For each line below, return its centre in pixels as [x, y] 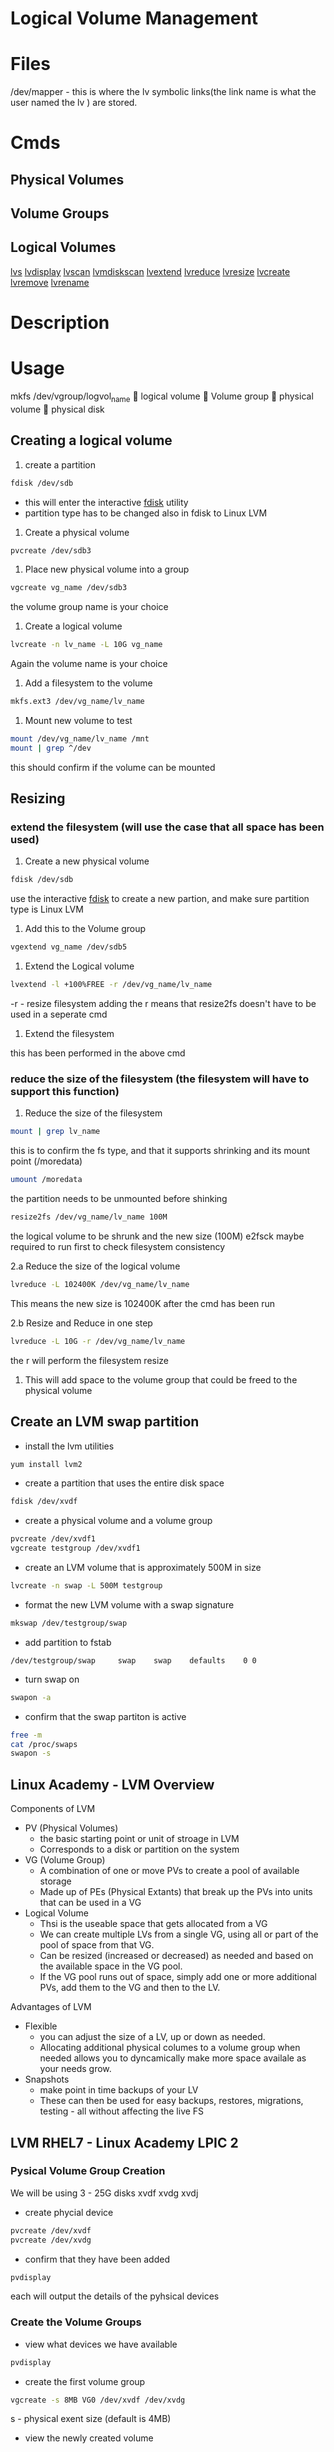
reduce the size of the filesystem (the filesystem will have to [160, 1079]
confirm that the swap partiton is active [105, 1716]
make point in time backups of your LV [119, 2090]
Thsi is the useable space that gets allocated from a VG [153, 1924]
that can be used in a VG [90, 1903]
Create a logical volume [73, 626]
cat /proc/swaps [44, 1744]
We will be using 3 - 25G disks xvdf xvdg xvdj [104, 2193]
